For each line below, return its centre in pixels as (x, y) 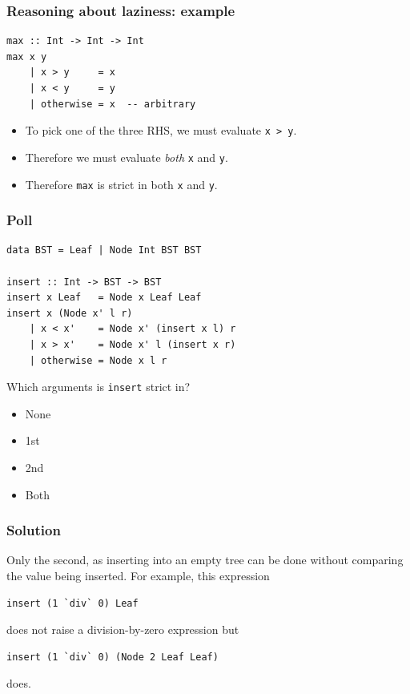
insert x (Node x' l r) (70, 313)
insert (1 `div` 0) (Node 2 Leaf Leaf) (113, 657)
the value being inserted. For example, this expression (138, 575)
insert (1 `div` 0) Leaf (72, 603)
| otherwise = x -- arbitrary (113, 104)
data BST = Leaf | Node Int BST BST (104, 250)
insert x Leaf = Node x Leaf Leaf (104, 298)
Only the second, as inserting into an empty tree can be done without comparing (205, 560)
